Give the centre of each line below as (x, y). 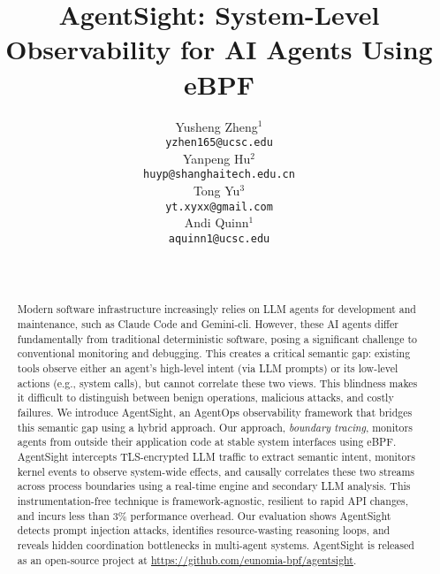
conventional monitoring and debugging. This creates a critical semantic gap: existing (214, 353)
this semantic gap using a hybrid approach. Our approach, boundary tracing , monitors (215, 427)
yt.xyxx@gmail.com (219, 207)
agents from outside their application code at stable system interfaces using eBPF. (207, 442)
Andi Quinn (216, 222)
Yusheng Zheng (216, 126)
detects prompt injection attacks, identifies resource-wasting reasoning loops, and (204, 530)
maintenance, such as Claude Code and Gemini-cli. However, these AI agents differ (208, 324)
